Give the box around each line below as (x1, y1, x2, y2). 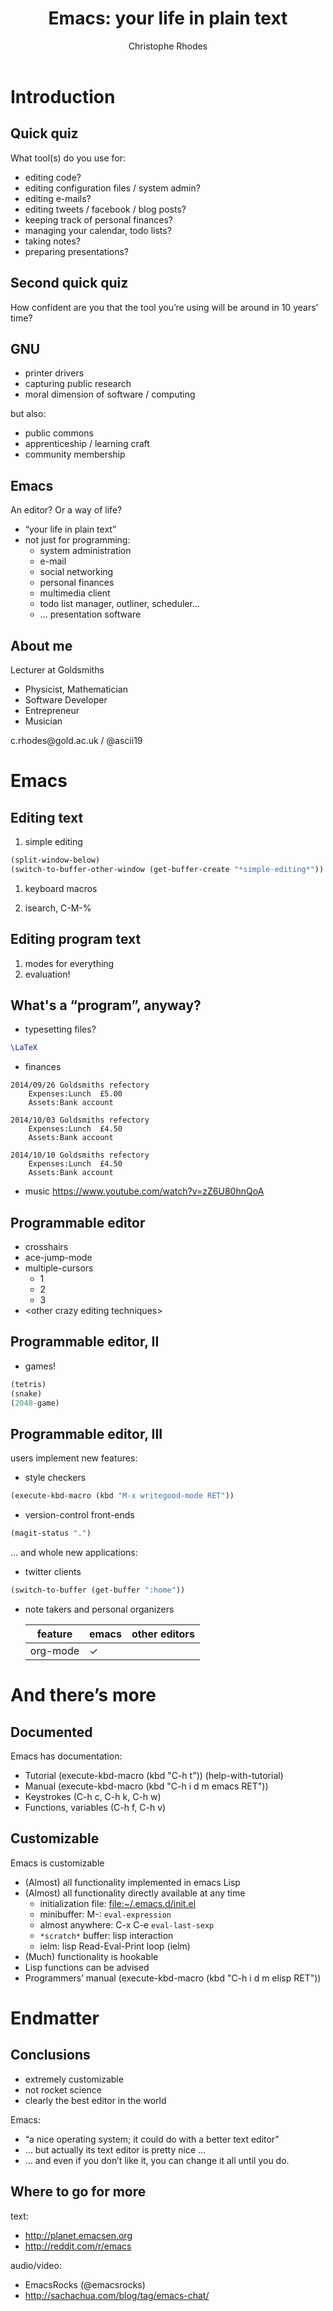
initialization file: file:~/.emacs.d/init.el (39, 1897, 197, 1909)
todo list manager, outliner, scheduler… (39, 598, 200, 610)
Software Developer (24, 694, 108, 706)
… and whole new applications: (10, 1547, 138, 1559)
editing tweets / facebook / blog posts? (24, 203, 187, 215)
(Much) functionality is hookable (24, 1950, 159, 1962)
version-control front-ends (24, 1509, 135, 1521)
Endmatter (10, 2007, 100, 2029)
